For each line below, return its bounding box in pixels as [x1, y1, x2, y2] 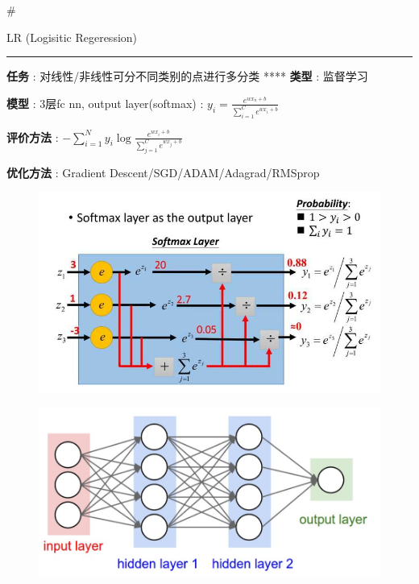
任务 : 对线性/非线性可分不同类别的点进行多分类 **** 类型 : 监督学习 [6, 68, 368, 85]
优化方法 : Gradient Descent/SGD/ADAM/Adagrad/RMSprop [6, 164, 320, 180]
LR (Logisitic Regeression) [6, 28, 138, 45]
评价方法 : [6, 128, 59, 145]
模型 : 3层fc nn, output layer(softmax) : [6, 94, 204, 111]
